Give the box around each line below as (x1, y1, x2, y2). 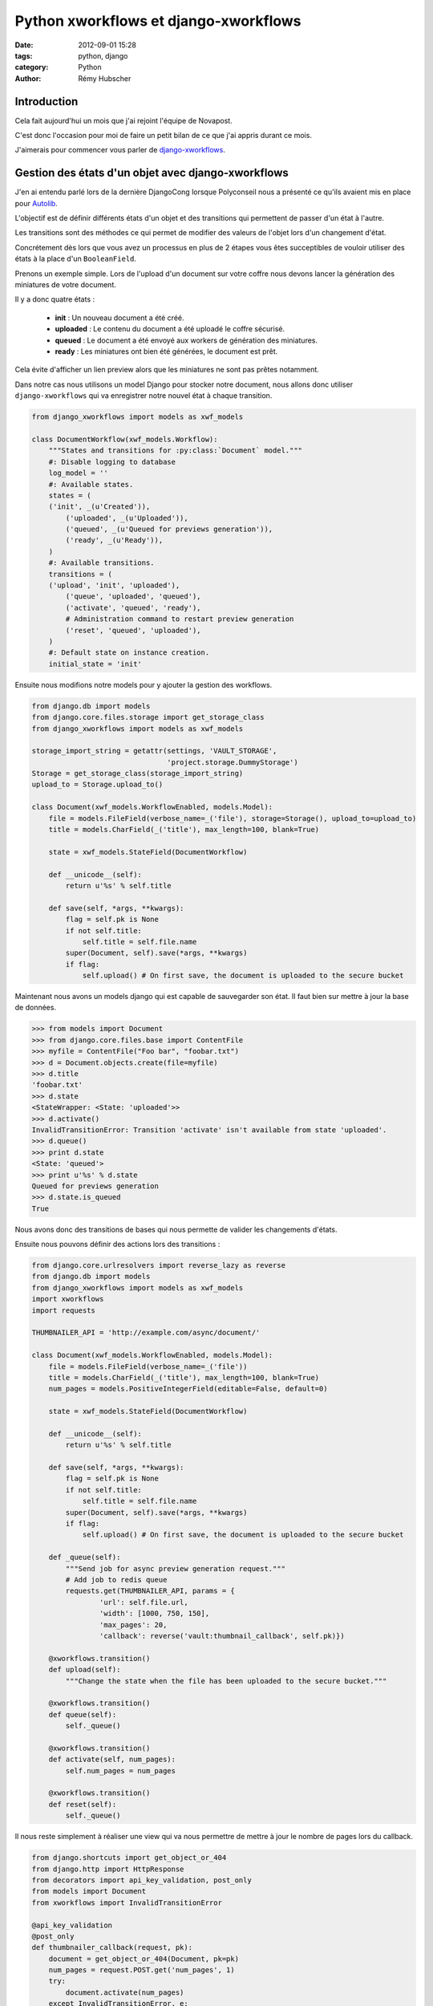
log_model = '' (48, 469, 108, 477)
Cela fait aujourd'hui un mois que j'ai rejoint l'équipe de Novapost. (14, 116, 233, 125)
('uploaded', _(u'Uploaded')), (65, 514, 188, 522)
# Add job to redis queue (65, 1575, 168, 1584)
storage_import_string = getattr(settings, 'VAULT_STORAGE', (31, 746, 277, 756)
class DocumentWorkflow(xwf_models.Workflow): (31, 434, 218, 444)
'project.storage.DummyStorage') (167, 757, 298, 766)
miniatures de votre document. (14, 280, 116, 290)
